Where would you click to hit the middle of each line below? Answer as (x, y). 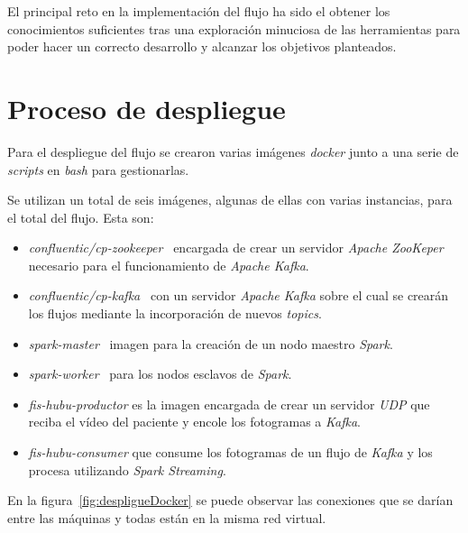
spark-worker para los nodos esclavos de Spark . (160, 374)
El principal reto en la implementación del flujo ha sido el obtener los (199, 11)
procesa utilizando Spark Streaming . (127, 469)
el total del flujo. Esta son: (81, 217)
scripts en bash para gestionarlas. (98, 169)
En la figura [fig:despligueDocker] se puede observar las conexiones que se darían (230, 500)
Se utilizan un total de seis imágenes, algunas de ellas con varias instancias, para (230, 200)
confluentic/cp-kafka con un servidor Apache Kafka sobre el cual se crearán (239, 295)
